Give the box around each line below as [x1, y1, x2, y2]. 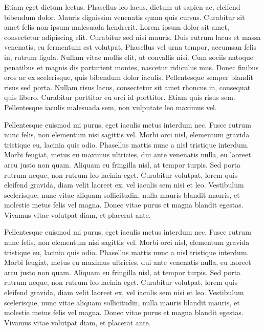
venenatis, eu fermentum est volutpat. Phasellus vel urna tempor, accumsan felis [4, 42, 257, 52]
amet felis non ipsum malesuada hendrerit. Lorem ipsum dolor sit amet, [4, 22, 229, 32]
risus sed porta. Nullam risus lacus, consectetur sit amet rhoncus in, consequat [4, 81, 251, 92]
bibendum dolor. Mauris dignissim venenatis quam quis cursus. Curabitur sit [4, 11, 245, 22]
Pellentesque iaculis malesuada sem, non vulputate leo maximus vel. [4, 101, 217, 112]
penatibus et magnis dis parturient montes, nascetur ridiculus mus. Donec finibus [4, 61, 259, 72]
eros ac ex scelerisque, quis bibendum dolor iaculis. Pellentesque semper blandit [4, 72, 253, 82]
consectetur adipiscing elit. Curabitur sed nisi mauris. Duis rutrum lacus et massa [4, 31, 261, 42]
